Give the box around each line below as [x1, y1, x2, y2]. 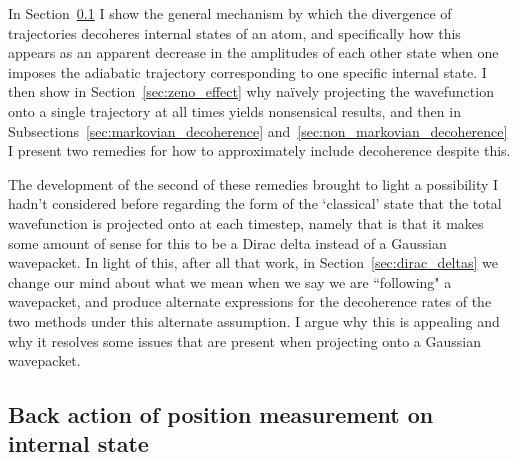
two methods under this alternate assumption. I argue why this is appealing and [8, 310, 500, 331]
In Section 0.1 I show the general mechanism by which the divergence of [8, 3, 452, 23]
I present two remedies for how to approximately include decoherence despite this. [8, 140, 511, 161]
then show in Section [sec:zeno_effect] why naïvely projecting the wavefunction [8, 81, 494, 102]
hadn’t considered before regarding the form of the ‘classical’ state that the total [8, 193, 502, 214]
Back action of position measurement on [8, 399, 434, 430]
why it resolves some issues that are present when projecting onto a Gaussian [8, 330, 482, 351]
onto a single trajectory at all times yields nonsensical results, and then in [8, 100, 461, 121]
